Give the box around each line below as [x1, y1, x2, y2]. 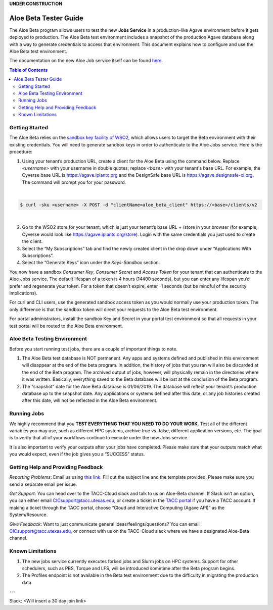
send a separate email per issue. [9, 481, 77, 487]
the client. [22, 238, 43, 244]
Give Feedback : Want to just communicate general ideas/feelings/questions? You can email [9, 521, 200, 527]
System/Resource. [9, 512, 48, 518]
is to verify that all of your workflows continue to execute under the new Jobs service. [9, 435, 189, 441]
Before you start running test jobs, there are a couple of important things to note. [9, 346, 178, 352]
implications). [9, 290, 38, 296]
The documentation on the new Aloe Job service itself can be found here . [9, 58, 163, 64]
